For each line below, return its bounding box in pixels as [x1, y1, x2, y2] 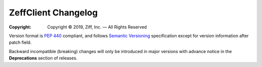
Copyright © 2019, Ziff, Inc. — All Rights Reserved [47, 24, 147, 30]
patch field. [9, 40, 32, 45]
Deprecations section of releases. [9, 55, 78, 61]
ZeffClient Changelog [9, 7, 98, 18]
